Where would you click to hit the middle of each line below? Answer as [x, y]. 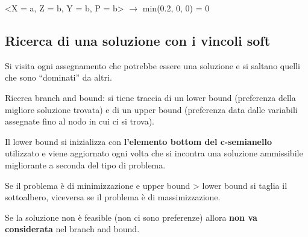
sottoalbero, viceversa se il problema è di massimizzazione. [113, 197]
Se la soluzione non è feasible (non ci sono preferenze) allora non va [131, 217]
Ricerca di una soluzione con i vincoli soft [138, 40]
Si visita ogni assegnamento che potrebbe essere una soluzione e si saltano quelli [152, 65]
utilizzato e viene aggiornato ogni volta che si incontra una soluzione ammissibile [154, 153]
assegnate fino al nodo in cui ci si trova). [80, 121]
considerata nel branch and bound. [72, 229]
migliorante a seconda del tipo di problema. [85, 165]
